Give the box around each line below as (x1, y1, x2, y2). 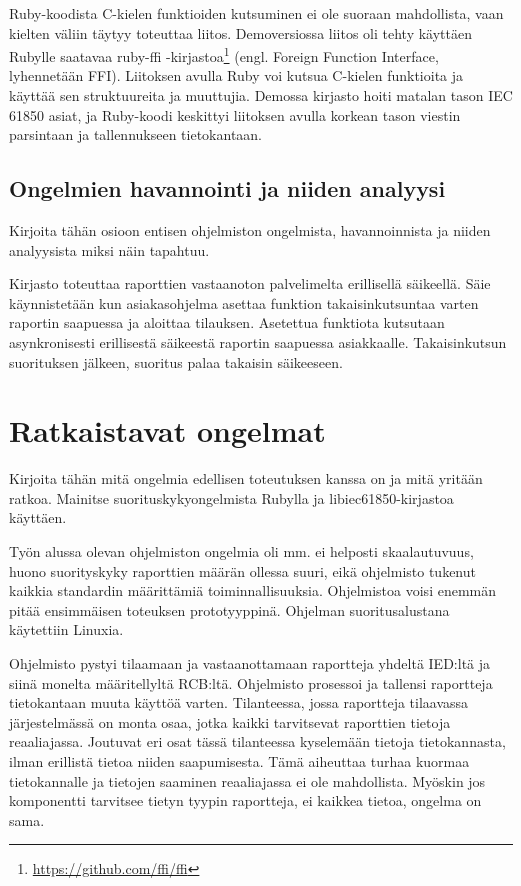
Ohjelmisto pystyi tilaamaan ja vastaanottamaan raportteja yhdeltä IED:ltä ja (9, 653, 491, 674)
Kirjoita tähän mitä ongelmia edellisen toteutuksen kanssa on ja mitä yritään (9, 468, 483, 489)
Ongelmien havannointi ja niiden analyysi (9, 173, 446, 204)
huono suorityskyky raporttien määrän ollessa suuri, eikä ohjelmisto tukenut (9, 560, 476, 581)
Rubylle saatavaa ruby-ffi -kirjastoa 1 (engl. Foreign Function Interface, (9, 43, 439, 66)
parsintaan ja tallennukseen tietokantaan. (9, 124, 263, 145)
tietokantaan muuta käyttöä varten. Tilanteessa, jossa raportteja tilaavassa (9, 692, 469, 713)
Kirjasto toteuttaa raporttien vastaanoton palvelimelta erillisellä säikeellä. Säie (9, 273, 491, 294)
